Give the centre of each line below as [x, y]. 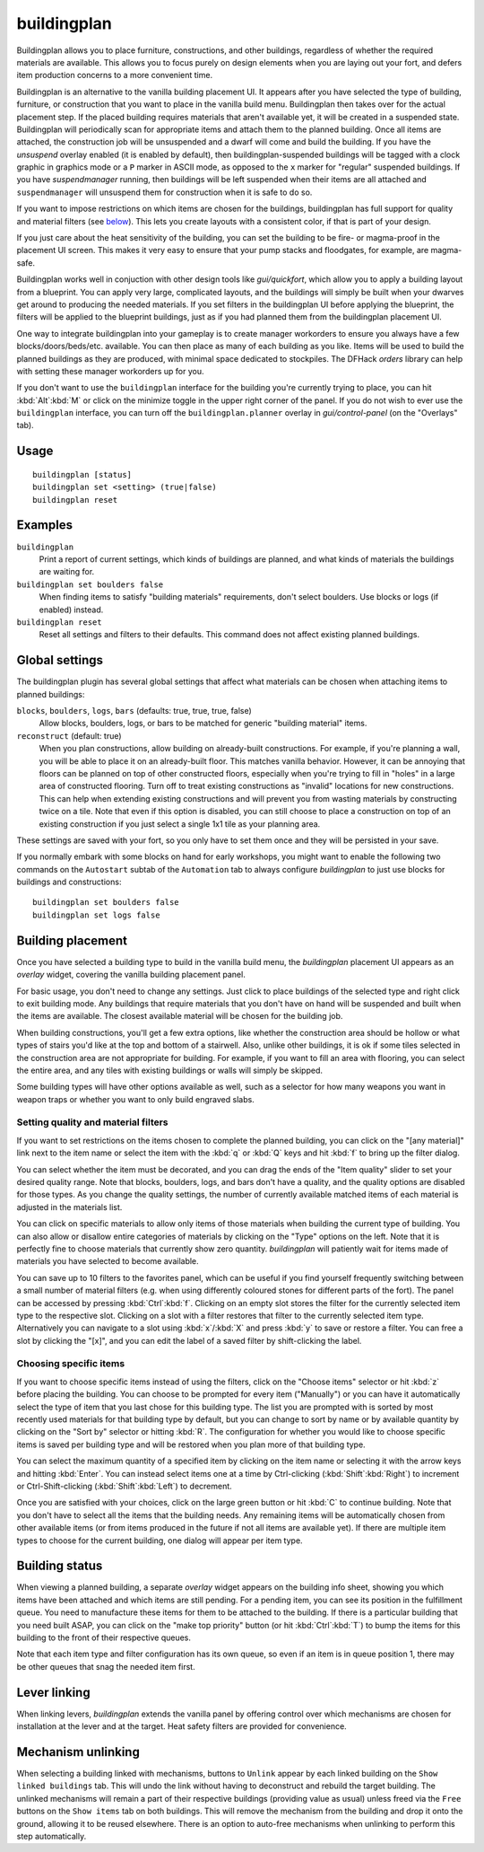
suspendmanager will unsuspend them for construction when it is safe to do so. [164, 192]
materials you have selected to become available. [108, 1261]
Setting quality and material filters [93, 1122]
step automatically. [52, 1836]
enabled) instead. [71, 610]
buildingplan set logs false [96, 915]
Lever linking [53, 1692]
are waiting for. [67, 572]
